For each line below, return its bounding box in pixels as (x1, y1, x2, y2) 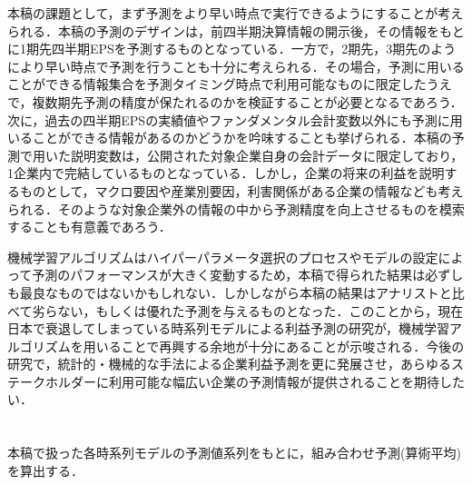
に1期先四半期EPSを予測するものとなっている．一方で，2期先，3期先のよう (7, 39, 457, 58)
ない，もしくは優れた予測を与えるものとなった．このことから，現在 (57, 301, 464, 320)
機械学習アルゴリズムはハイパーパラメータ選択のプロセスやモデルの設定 (7, 247, 438, 266)
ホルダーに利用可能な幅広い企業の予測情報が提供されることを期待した (44, 371, 465, 391)
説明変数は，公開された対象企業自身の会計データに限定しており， (70, 145, 464, 164)
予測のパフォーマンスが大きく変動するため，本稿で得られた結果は (32, 265, 426, 284)
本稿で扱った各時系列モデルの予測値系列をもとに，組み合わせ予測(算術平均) (7, 443, 461, 462)
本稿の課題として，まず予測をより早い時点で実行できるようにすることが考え (7, 4, 464, 22)
